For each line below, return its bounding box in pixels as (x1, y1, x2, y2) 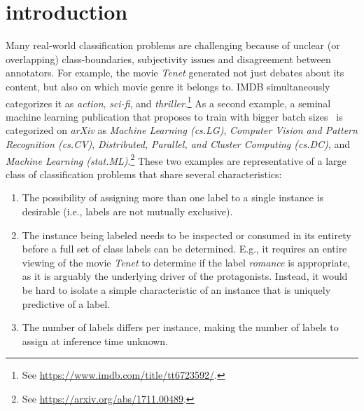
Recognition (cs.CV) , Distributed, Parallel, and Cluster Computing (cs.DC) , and (6, 136, 350, 151)
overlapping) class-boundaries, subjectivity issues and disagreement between (6, 51, 331, 66)
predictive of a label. (22, 296, 111, 311)
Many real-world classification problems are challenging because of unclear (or (6, 38, 340, 53)
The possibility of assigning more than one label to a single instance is (22, 190, 324, 205)
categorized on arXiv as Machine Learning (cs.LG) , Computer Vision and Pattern (6, 123, 358, 137)
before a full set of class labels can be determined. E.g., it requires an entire (22, 241, 347, 256)
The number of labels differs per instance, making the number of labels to (22, 320, 339, 335)
